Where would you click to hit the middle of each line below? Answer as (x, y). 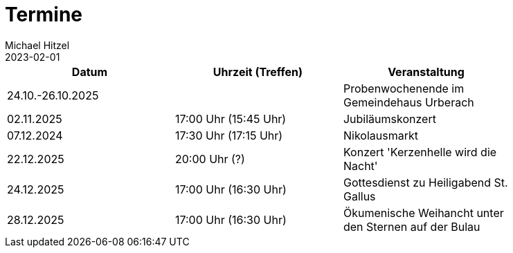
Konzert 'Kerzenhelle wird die (420, 152)
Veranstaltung (426, 72)
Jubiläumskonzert (389, 119)
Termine (44, 15)
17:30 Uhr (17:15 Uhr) (229, 135)
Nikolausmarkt (380, 135)
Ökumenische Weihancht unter (423, 213)
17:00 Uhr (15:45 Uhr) (231, 119)
